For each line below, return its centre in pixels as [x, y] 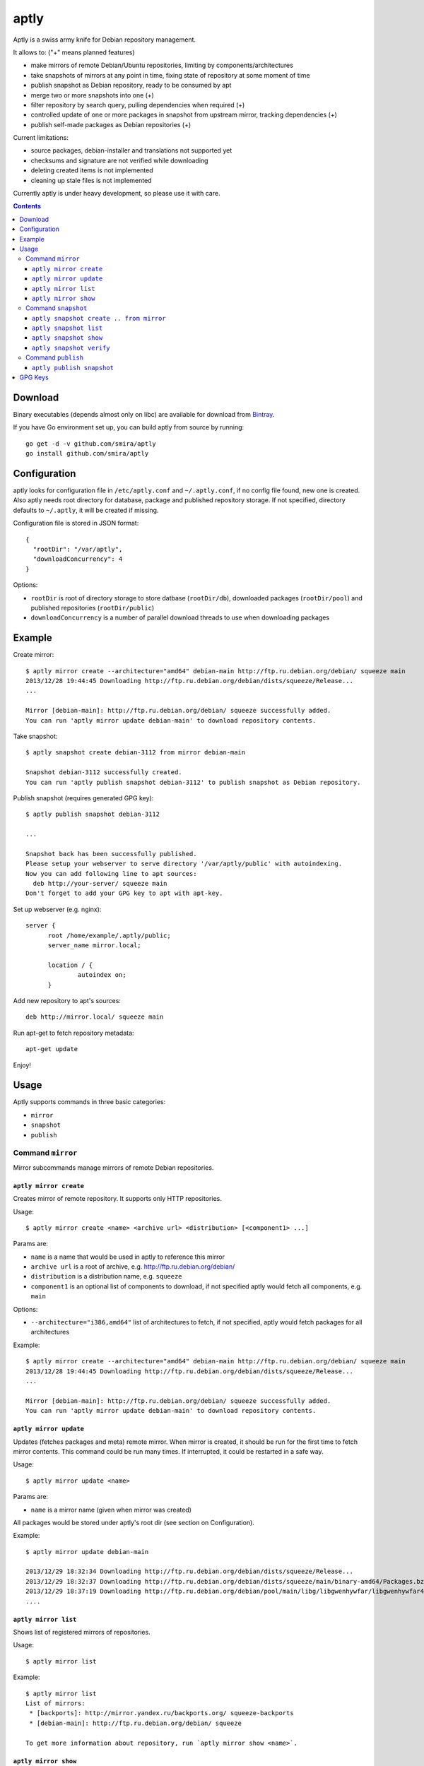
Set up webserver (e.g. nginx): [57, 909]
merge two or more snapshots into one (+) [93, 95]
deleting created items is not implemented [92, 170]
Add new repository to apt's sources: [67, 1000]
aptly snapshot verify [71, 348]
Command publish [55, 357]
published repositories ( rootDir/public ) [93, 608]
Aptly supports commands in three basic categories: [89, 1102]
